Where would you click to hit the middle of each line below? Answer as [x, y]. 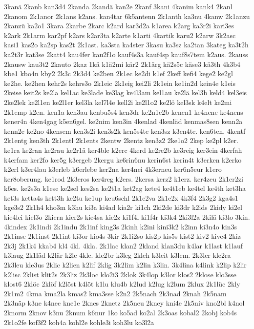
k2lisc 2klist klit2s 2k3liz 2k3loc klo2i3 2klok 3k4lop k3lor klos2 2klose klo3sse [120, 274]
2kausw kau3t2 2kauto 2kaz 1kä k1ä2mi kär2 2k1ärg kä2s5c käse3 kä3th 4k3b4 [122, 64]
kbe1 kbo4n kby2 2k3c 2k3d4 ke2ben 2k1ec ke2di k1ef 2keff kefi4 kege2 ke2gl [118, 73]
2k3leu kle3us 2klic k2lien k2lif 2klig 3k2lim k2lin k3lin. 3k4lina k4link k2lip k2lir [125, 265]
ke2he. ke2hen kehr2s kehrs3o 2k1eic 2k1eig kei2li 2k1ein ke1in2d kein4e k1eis [120, 83]
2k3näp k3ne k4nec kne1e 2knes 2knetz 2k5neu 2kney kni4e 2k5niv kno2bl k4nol [124, 303]
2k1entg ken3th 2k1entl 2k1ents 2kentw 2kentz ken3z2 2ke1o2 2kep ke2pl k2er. [121, 140]
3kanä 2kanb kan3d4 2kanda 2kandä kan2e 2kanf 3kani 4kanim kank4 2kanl [118, 6]
